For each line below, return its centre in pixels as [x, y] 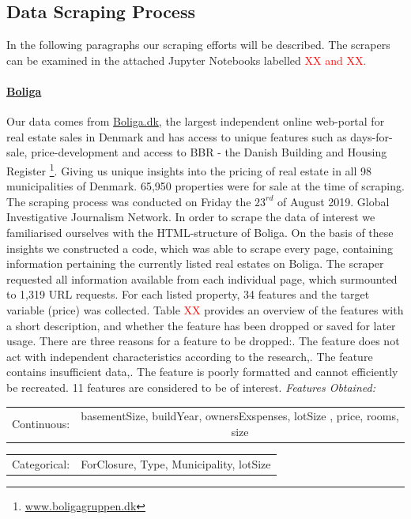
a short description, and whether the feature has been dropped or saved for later [201, 325]
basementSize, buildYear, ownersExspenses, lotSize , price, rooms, [240, 416]
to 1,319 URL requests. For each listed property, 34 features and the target [188, 294]
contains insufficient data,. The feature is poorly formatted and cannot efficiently [202, 372]
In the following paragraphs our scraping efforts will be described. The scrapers [198, 45]
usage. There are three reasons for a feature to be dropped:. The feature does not [203, 341]
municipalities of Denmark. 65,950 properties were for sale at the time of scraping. [205, 186]
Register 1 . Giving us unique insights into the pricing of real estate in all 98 [189, 169]
